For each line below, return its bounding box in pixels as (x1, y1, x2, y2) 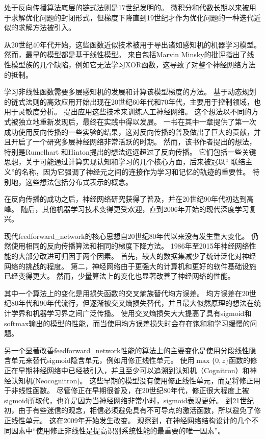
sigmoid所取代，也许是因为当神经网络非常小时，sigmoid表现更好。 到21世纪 (4, 395, 254, 405)
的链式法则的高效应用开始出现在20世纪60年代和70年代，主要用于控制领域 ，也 (4, 96, 261, 107)
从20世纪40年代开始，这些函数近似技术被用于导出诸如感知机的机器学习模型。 (4, 39, 261, 50)
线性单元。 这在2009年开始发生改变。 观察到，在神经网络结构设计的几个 (11, 414, 252, 425)
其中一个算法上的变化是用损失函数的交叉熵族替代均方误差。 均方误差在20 (4, 287, 249, 298)
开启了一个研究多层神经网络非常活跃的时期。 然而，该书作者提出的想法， (11, 136, 256, 147)
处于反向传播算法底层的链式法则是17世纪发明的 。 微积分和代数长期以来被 (4, 2, 249, 12)
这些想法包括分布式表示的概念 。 (25, 176, 132, 187)
